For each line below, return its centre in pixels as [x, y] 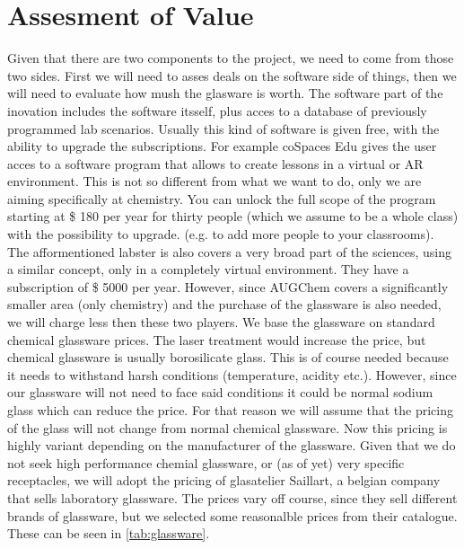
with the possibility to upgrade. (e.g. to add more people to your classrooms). [221, 234]
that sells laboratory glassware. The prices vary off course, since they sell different [232, 497]
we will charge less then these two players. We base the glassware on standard [221, 322]
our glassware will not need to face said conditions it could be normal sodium [220, 392]
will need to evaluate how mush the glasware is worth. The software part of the [225, 93]
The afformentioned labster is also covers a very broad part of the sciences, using [229, 251]
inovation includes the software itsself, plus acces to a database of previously [217, 110]
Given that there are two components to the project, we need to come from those [231, 58]
